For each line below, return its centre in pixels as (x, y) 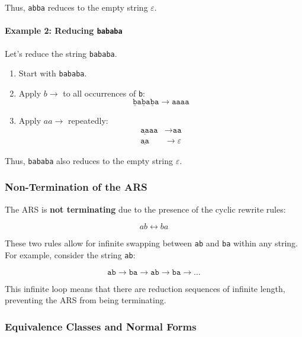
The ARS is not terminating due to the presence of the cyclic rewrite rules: (145, 209)
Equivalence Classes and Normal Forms (101, 326)
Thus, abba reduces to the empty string (76, 7)
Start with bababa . (53, 73)
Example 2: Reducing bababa (64, 31)
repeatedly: (88, 120)
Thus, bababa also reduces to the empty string (89, 160)
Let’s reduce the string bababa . (61, 53)
